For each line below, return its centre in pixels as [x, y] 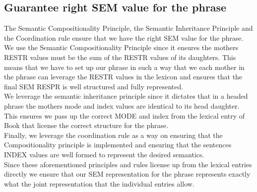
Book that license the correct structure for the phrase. [86, 125]
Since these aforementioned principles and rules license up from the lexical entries [128, 164]
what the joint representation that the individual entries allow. [99, 183]
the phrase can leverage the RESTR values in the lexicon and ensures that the [123, 77]
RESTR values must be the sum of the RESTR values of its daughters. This [120, 57]
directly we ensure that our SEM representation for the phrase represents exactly [127, 174]
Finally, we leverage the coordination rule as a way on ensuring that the [113, 135]
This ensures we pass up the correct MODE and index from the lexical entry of [125, 115]
